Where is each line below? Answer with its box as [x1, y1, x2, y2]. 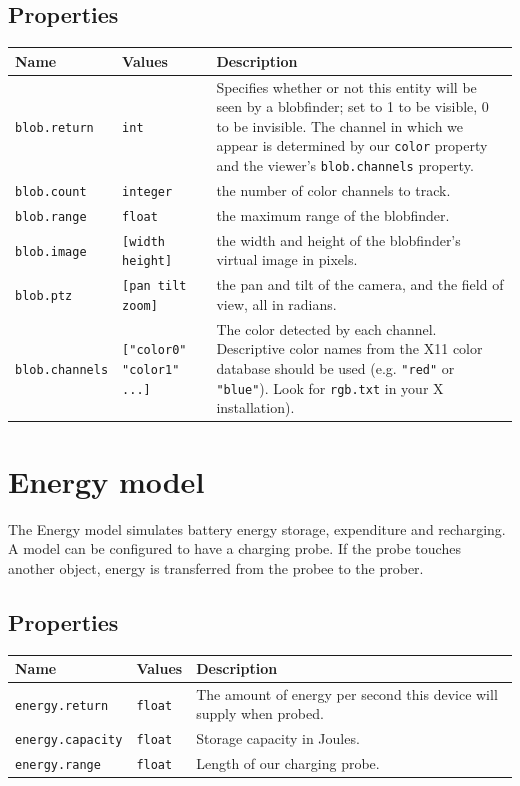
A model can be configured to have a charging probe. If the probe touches [8, 538, 461, 559]
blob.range [15, 209, 87, 224]
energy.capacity [15, 733, 123, 748]
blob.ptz [15, 289, 73, 304]
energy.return [15, 698, 109, 713]
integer [122, 184, 173, 199]
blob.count [15, 184, 87, 199]
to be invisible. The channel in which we [216, 115, 464, 136]
